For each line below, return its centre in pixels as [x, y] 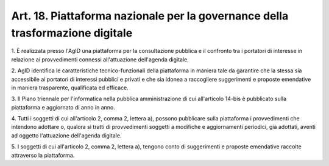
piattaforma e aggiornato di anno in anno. [63, 107]
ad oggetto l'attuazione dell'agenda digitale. [66, 135]
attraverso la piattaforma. [43, 155]
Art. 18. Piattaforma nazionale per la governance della [150, 16]
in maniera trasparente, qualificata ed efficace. [70, 88]
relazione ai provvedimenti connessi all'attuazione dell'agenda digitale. [100, 59]
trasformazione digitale [72, 33]
